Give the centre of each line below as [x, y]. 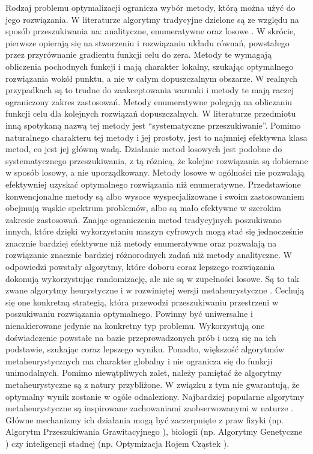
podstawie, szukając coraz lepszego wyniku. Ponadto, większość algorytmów [145, 349]
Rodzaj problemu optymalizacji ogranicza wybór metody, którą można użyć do [150, 7]
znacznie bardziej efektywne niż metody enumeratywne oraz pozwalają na [141, 243]
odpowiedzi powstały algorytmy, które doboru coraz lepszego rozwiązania [140, 267]
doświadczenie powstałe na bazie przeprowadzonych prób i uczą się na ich [141, 337]
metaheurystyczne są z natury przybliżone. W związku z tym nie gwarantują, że [153, 384]
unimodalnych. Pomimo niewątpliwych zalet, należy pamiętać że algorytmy [144, 373]
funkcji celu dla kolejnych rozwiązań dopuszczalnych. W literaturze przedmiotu [151, 113]
